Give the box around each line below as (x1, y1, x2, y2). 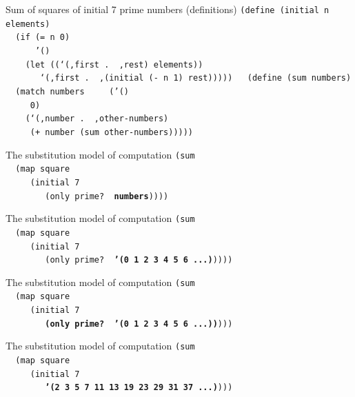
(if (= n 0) (15, 32, 70, 43)
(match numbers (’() (15, 86, 129, 96)
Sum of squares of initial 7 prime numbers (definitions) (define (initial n (6, 2, 329, 16)
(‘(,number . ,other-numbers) (25, 114, 169, 124)
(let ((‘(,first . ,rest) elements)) (25, 59, 203, 70)
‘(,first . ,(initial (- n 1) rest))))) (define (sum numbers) (40, 73, 352, 83)
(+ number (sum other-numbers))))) (30, 127, 194, 137)
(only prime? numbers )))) (45, 191, 169, 201)
